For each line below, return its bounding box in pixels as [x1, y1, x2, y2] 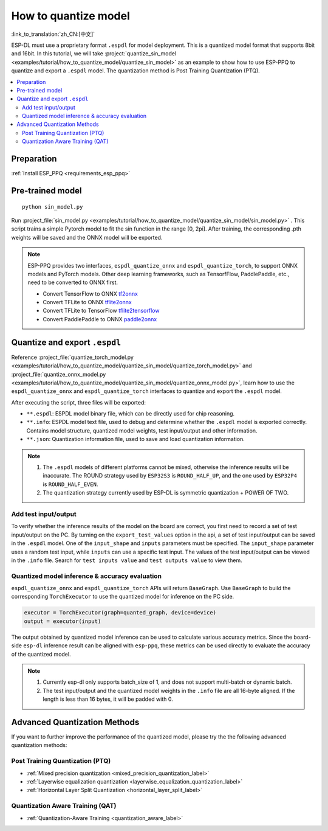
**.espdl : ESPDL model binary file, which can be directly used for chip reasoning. [26, 410, 235, 417]
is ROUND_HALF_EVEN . [43, 481, 98, 488]
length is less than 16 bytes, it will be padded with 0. [43, 695, 173, 703]
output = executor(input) [24, 617, 101, 625]
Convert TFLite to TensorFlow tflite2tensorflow [43, 307, 160, 315]
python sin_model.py [22, 203, 83, 210]
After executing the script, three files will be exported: [11, 398, 146, 406]
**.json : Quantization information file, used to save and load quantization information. [26, 436, 245, 443]
